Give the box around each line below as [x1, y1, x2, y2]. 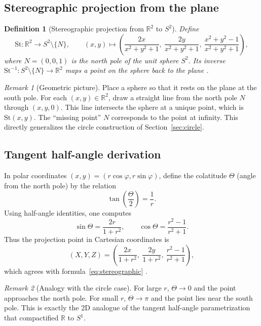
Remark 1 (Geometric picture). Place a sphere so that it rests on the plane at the [4, 81, 257, 92]
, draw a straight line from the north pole [108, 92, 237, 102]
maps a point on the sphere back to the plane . [65, 65, 209, 75]
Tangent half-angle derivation [4, 146, 161, 162]
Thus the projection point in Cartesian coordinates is [4, 234, 169, 244]
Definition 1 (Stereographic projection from [4, 23, 144, 34]
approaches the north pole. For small [4, 292, 119, 303]
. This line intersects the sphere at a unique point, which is [60, 102, 244, 112]
